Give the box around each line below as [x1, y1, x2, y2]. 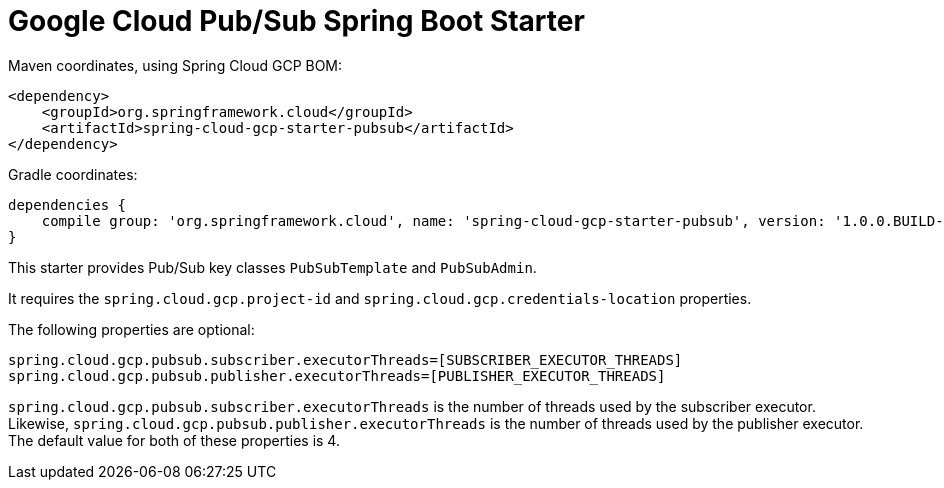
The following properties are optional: [8, 320, 255, 338]
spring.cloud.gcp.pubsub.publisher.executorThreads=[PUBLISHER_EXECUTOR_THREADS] [8, 367, 666, 384]
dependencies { [8, 196, 127, 213]
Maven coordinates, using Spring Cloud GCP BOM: [8, 56, 343, 74]
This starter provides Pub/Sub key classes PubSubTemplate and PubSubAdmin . [8, 258, 537, 276]
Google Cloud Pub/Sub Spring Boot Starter [8, 4, 585, 38]
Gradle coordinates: [8, 165, 138, 183]
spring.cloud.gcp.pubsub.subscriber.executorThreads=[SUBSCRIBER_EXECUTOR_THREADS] [8, 351, 683, 368]
